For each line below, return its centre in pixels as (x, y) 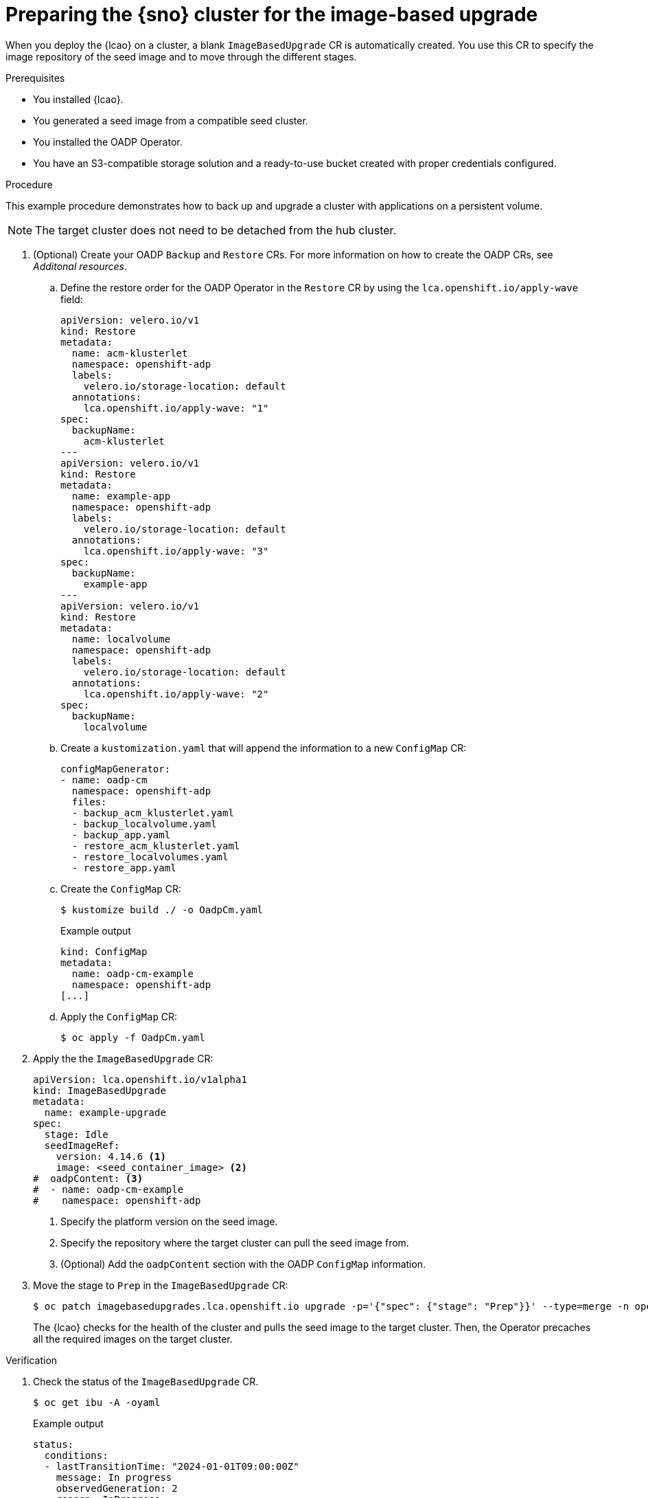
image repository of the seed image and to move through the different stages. (181, 56)
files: (89, 802)
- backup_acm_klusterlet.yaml (153, 813)
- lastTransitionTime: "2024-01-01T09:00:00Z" (172, 1466)
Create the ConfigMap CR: (121, 888)
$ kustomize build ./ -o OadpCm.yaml (162, 909)
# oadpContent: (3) (88, 1178)
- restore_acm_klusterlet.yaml (156, 846)
